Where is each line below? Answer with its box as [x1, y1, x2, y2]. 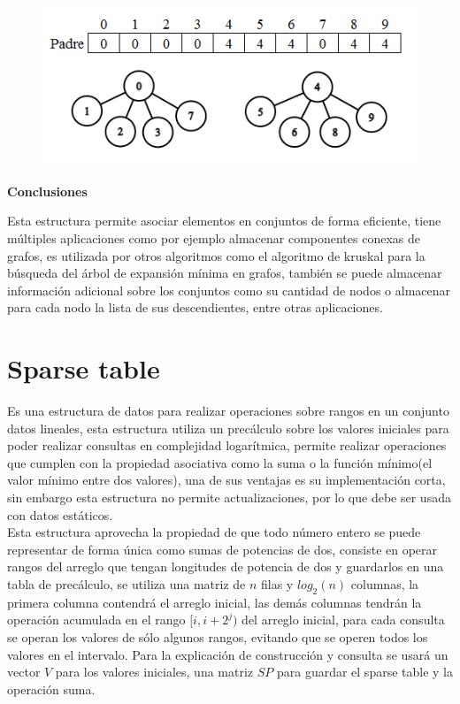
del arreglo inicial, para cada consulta [241, 610, 445, 629]
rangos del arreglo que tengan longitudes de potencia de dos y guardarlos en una [7, 557, 444, 576]
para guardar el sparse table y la [276, 662, 453, 681]
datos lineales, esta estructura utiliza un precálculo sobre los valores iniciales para [7, 418, 449, 437]
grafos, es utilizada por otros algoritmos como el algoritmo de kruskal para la [7, 246, 425, 264]
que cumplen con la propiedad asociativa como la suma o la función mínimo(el [7, 453, 433, 471]
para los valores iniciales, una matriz [55, 662, 254, 681]
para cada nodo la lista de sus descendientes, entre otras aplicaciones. [7, 298, 383, 317]
